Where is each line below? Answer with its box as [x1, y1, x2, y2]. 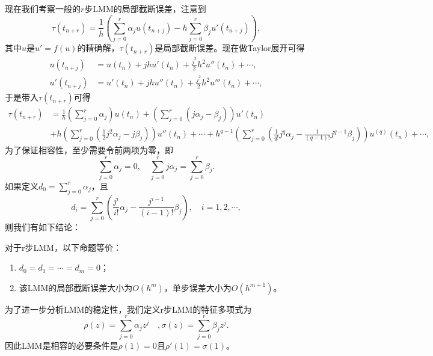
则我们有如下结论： [5, 221, 81, 233]
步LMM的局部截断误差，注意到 [84, 2, 206, 14]
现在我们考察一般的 [5, 2, 81, 14]
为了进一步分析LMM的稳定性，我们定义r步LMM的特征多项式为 [5, 302, 252, 315]
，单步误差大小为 [164, 281, 232, 293]
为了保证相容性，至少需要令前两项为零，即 [5, 144, 173, 156]
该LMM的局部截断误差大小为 [19, 281, 133, 293]
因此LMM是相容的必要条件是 [5, 339, 118, 351]
